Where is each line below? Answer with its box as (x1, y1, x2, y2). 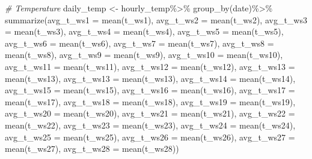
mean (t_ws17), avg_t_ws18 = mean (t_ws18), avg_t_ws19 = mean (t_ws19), (5, 95, 296, 108)
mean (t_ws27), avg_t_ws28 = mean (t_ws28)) (5, 142, 179, 155)
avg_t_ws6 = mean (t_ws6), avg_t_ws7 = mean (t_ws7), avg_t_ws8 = (5, 36, 274, 49)
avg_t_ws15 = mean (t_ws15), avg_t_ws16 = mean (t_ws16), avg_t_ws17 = (5, 84, 295, 96)
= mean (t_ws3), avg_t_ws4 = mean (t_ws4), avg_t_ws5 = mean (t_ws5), (5, 25, 284, 38)
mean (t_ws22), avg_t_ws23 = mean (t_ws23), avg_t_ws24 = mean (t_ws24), (5, 118, 296, 131)
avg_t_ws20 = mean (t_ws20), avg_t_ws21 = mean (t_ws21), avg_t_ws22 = (5, 107, 295, 120)
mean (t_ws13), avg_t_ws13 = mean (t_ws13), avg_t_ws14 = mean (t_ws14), (5, 72, 296, 84)
